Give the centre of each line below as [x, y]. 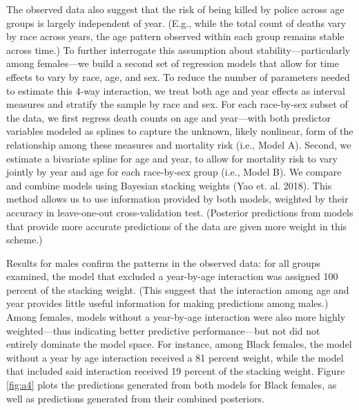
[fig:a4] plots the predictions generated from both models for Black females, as [172, 385]
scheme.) [25, 240]
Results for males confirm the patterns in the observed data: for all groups [164, 262]
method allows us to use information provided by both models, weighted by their [177, 199]
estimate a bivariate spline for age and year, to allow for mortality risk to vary [172, 158]
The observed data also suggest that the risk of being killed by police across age [175, 9]
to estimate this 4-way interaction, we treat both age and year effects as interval [176, 90]
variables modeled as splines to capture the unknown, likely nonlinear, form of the [180, 131]
